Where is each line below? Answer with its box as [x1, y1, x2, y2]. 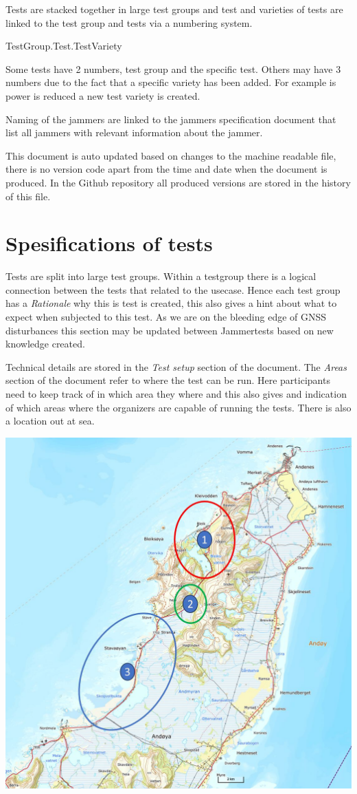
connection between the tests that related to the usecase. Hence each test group [5, 282, 341, 297]
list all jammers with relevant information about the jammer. [5, 125, 263, 140]
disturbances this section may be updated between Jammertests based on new [5, 323, 334, 337]
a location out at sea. [5, 414, 95, 428]
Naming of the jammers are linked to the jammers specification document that [5, 111, 336, 126]
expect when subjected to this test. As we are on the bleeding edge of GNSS [5, 310, 327, 324]
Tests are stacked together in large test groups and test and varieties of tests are [5, 2, 343, 16]
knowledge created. [5, 336, 85, 351]
